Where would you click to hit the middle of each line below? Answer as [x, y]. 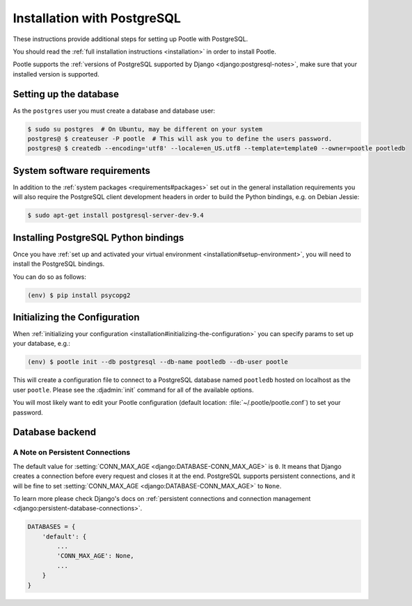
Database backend [55, 432]
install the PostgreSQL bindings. [59, 264]
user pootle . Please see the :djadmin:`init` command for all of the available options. [133, 390]
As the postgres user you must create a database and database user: [114, 111]
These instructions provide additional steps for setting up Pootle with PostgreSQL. [130, 39]
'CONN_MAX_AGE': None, [96, 556]
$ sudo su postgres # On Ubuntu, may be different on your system [145, 129]
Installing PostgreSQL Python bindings [98, 238]
